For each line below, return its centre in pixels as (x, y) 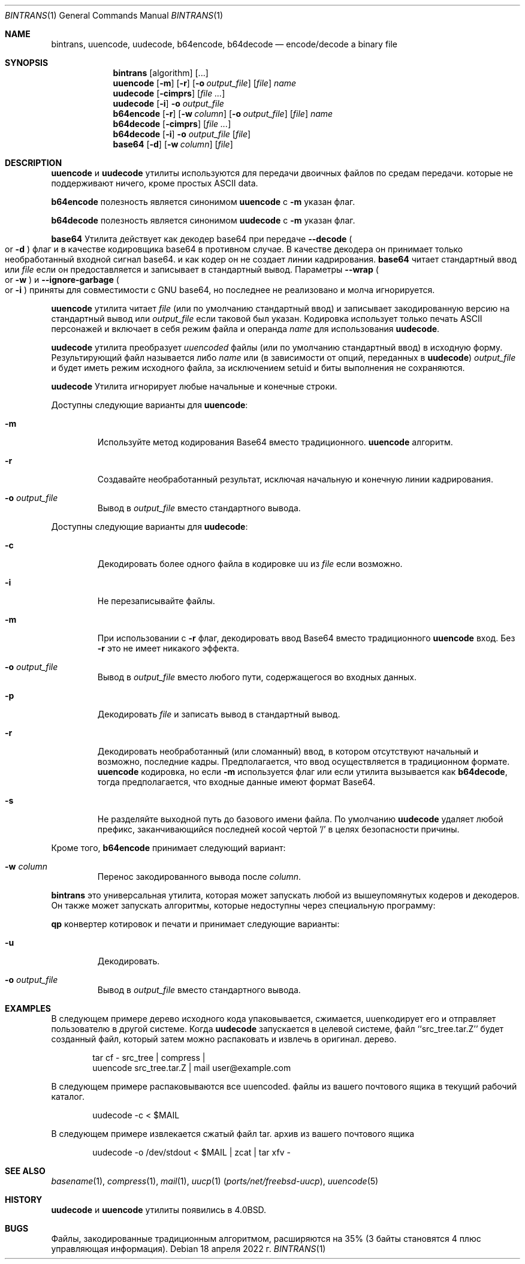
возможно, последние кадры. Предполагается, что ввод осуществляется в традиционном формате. (304, 761)
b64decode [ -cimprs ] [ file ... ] (172, 124)
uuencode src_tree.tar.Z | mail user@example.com (192, 1068)
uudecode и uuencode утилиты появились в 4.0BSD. (159, 1210)
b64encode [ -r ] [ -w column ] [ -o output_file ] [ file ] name (223, 114)
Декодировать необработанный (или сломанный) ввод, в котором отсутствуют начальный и (288, 751)
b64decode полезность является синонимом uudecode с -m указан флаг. (203, 220)
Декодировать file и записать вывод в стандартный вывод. (219, 714)
